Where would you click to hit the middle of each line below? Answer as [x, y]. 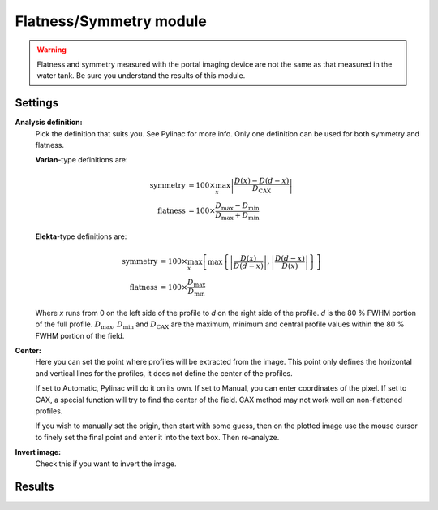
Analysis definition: [49, 123]
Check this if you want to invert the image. [106, 464]
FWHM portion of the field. [80, 335]
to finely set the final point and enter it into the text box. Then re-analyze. [157, 437]
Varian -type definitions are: [82, 160]
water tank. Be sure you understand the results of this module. [141, 76]
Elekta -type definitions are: [81, 236]
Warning [52, 50]
